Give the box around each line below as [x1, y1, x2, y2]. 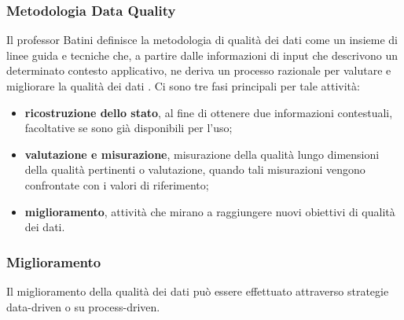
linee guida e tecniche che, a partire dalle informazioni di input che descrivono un [6, 46, 398, 63]
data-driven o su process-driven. [6, 298, 160, 314]
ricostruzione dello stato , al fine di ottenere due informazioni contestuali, [24, 104, 393, 120]
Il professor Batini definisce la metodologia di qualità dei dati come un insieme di [6, 31, 398, 48]
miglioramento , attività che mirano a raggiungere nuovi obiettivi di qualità [24, 203, 395, 219]
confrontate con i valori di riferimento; [24, 176, 209, 193]
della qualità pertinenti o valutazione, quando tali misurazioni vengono [24, 161, 365, 178]
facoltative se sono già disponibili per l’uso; [24, 120, 233, 136]
